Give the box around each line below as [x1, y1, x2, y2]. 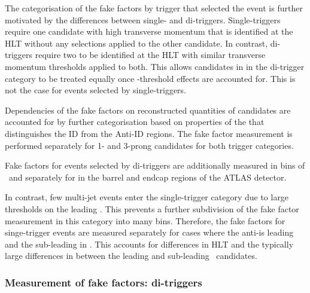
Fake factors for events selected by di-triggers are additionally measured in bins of [5, 159, 305, 172]
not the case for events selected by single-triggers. [5, 84, 187, 96]
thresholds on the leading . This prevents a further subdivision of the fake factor [5, 202, 299, 215]
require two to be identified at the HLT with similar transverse [35, 48, 266, 61]
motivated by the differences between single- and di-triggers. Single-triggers [5, 13, 281, 26]
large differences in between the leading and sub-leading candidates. [5, 249, 257, 262]
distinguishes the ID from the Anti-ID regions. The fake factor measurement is [5, 127, 293, 139]
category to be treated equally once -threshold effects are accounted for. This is [5, 72, 296, 84]
